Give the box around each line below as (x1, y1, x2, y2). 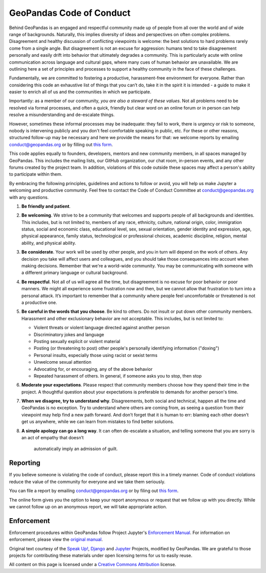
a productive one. (21, 300, 58, 306)
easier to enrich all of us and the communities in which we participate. (9, 89, 152, 95)
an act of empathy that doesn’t (21, 435, 84, 441)
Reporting (9, 459, 40, 467)
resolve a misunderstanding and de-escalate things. (9, 112, 115, 118)
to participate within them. (9, 171, 63, 177)
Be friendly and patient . (21, 203, 71, 209)
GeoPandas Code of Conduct (9, 7, 131, 18)
